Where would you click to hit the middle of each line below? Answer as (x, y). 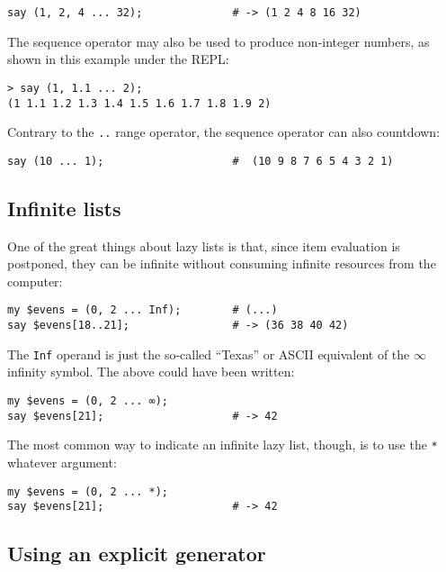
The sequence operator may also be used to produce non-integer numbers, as (219, 41)
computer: (35, 281)
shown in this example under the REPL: (118, 59)
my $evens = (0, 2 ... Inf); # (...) (143, 310)
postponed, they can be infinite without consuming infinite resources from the (222, 263)
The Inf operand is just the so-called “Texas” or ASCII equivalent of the (209, 354)
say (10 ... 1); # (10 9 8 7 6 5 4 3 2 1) (201, 161)
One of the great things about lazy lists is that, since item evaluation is (204, 245)
